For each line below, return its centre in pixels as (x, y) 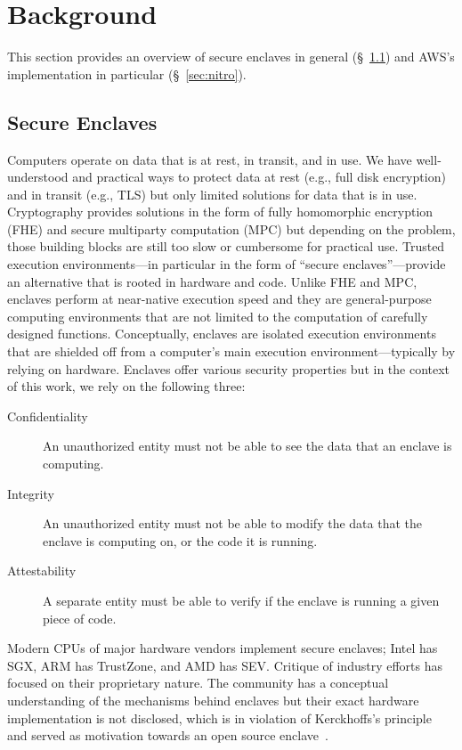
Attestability (42, 571)
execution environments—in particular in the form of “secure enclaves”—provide (227, 264)
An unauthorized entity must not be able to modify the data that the (232, 523)
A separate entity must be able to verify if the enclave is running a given (241, 600)
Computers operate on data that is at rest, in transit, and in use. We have (210, 159)
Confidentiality (48, 416)
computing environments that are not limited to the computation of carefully (218, 316)
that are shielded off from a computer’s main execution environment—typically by (231, 351)
